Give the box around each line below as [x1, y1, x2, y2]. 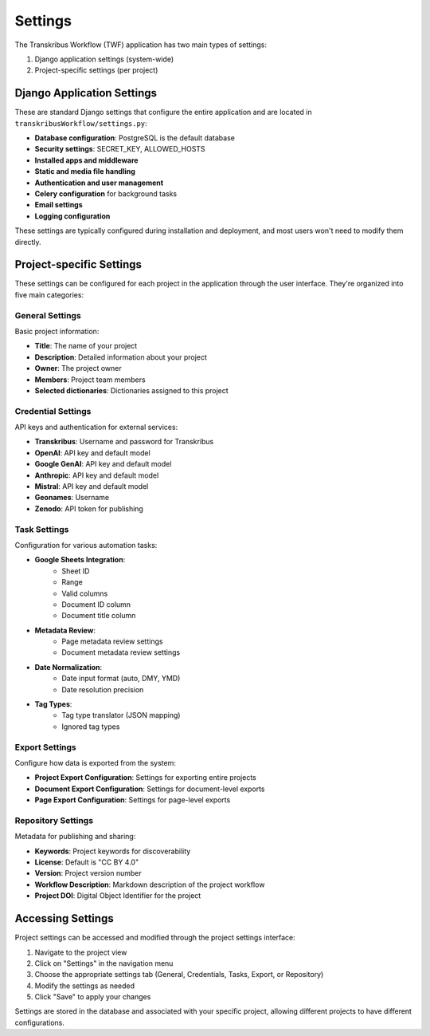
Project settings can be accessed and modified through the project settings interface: [14, 933, 296, 943]
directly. [14, 237, 41, 246]
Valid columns [61, 589, 108, 598]
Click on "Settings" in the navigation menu [34, 958, 174, 968]
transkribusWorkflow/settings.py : [14, 118, 147, 128]
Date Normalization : [34, 662, 103, 672]
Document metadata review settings [61, 648, 181, 657]
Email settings [34, 200, 83, 210]
